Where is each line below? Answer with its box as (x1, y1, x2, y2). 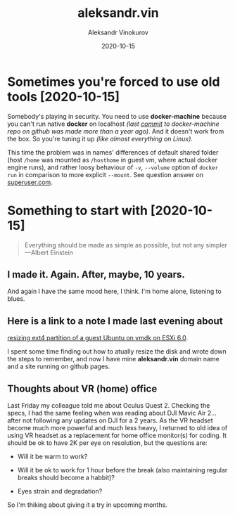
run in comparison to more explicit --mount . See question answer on (7, 170, 204, 179)
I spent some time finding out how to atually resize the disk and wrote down (7, 347, 227, 356)
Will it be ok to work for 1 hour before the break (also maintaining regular (17, 466, 228, 475)
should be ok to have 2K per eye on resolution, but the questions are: (7, 439, 208, 447)
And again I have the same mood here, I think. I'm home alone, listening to (7, 287, 222, 296)
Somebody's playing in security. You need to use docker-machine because (7, 112, 227, 120)
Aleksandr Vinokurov (87, 28, 149, 37)
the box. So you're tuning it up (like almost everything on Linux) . (7, 134, 193, 143)
